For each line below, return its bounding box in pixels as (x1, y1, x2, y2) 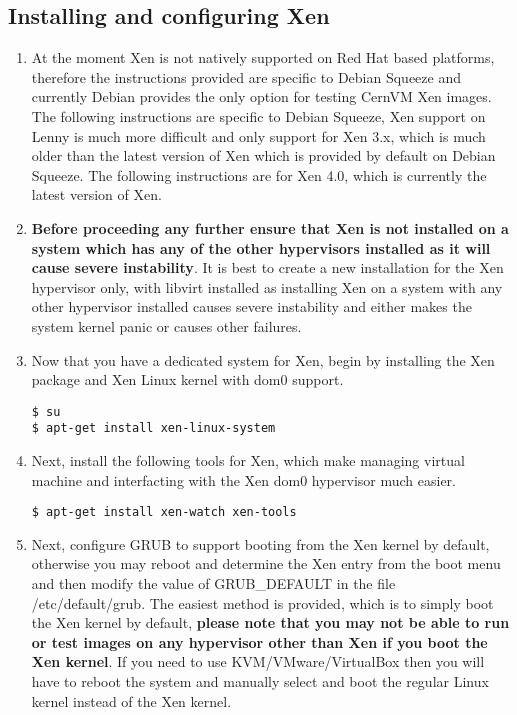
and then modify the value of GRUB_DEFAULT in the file (31, 573, 396, 594)
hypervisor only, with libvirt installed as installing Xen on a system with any (31, 276, 503, 297)
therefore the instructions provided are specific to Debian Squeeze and (31, 66, 461, 87)
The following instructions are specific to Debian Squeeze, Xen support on (31, 105, 486, 126)
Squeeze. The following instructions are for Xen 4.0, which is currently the (31, 164, 487, 185)
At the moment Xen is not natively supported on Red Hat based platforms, (31, 47, 495, 68)
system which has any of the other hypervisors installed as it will (31, 237, 491, 258)
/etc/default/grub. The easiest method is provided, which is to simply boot (31, 592, 494, 613)
